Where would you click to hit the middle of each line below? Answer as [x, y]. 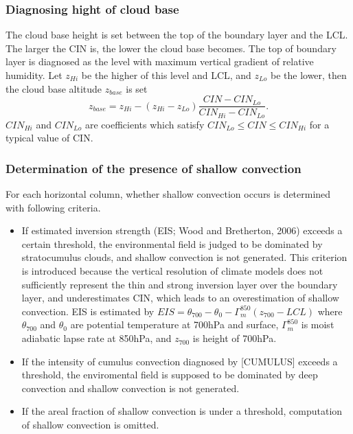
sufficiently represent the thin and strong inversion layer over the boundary [180, 284]
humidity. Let [34, 75]
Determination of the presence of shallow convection [153, 168]
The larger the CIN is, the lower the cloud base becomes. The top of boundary [171, 48]
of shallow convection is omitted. [90, 425]
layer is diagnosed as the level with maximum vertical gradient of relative [160, 61]
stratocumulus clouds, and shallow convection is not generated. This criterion [184, 257]
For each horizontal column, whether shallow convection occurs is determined [168, 194]
